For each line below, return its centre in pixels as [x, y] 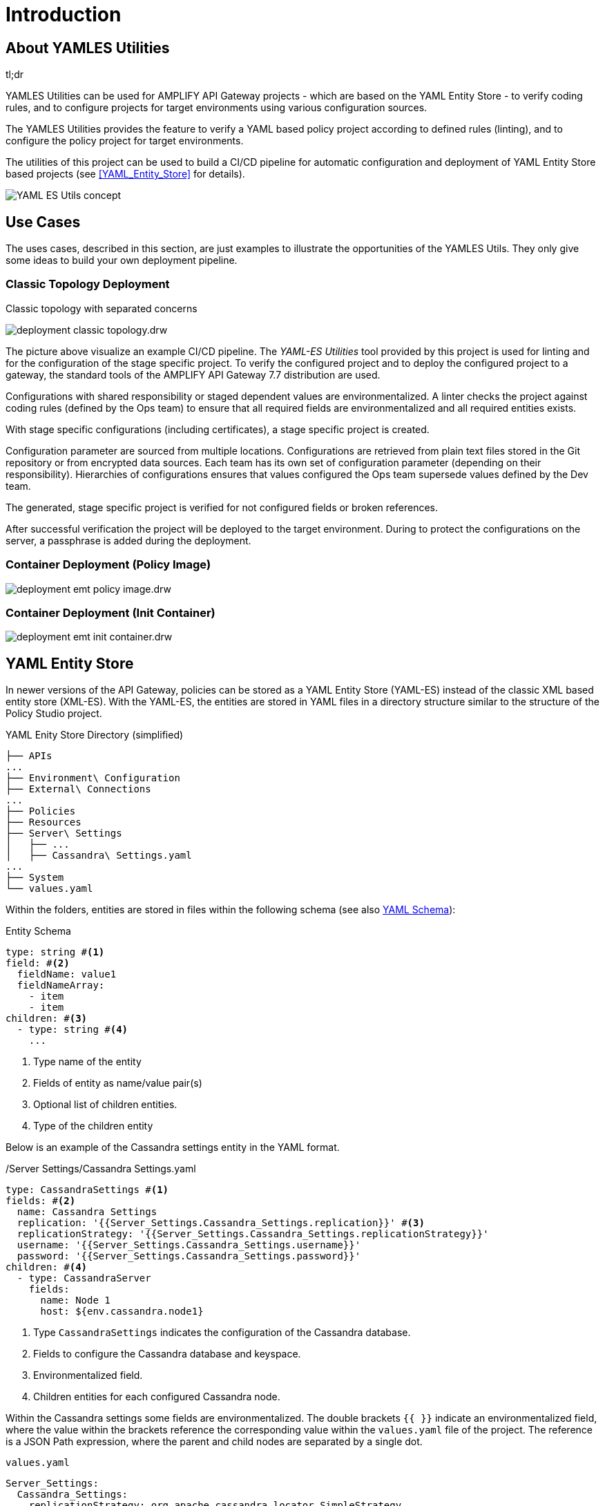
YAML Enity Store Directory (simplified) [95, 735]
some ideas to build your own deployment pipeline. [122, 260]
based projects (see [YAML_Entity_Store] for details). [125, 174]
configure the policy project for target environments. [125, 141]
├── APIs [29, 756]
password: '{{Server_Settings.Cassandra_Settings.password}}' [189, 1256]
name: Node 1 [75, 1300]
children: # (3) [47, 1019]
